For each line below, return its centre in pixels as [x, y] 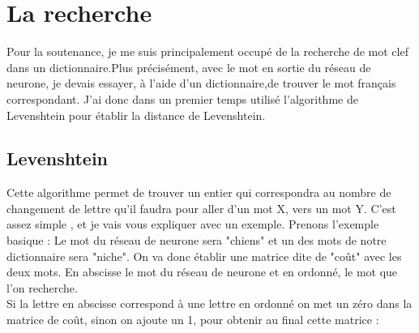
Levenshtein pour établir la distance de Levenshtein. [136, 115]
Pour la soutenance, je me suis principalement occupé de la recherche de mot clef [207, 51]
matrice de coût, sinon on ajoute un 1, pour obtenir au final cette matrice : [193, 320]
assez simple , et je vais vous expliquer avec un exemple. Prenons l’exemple [193, 224]
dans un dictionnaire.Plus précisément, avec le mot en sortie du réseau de [189, 67]
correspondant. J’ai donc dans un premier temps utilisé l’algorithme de [182, 98]
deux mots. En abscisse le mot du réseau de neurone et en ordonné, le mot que [202, 272]
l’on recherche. [42, 287]
